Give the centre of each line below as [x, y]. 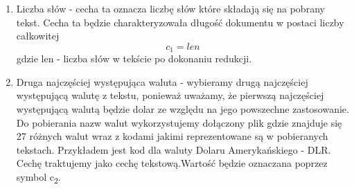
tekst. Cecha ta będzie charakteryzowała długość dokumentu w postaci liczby [180, 22]
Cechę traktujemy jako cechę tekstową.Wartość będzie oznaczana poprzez [172, 163]
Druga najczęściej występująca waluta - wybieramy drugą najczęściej [162, 81]
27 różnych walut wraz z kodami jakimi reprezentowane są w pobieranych [172, 136]
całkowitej [38, 36]
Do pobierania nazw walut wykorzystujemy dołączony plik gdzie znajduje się [179, 122]
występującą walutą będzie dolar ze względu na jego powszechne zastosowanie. [183, 109]
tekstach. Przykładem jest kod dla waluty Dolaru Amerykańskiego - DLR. [174, 149]
